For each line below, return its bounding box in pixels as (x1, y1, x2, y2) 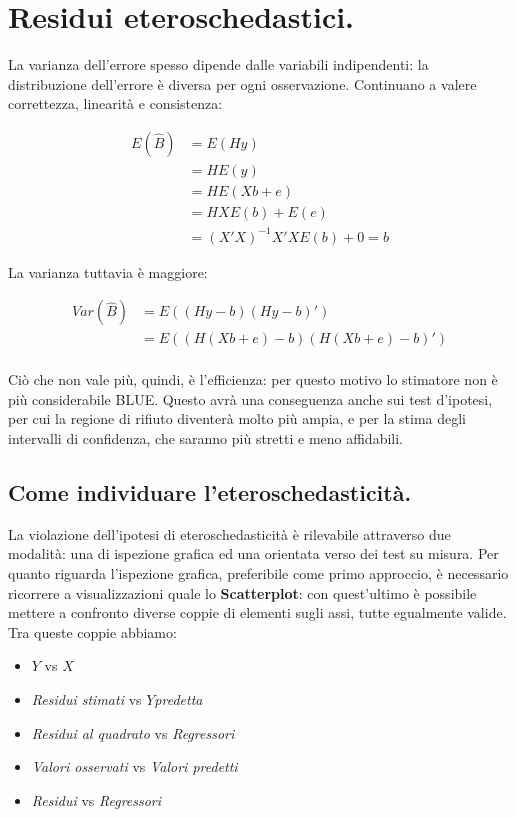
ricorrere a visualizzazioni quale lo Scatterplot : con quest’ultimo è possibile (8, 582, 477, 603)
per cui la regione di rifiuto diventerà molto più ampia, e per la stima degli (8, 408, 467, 429)
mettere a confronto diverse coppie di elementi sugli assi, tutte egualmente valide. (8, 602, 507, 623)
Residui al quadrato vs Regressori (31, 722, 235, 743)
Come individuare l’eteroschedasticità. (8, 477, 412, 508)
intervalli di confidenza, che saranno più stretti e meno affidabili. (8, 428, 404, 449)
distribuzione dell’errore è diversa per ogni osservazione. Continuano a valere (8, 73, 477, 94)
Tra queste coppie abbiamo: (8, 621, 177, 642)
